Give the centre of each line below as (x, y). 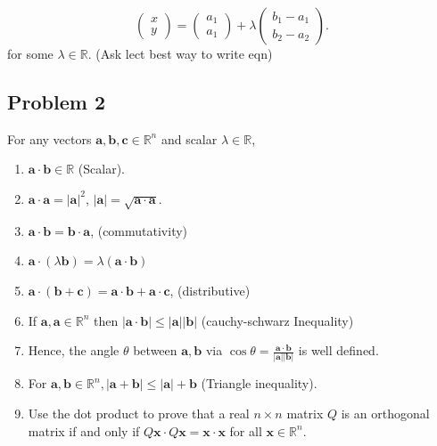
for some (30, 53)
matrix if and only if (84, 430)
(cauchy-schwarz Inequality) (277, 320)
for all (246, 430)
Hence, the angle (74, 350)
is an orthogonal (385, 414)
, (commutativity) (139, 230)
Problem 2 (56, 101)
